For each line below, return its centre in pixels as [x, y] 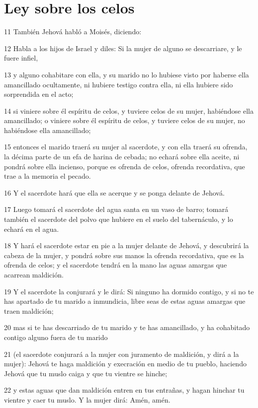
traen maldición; [29, 310]
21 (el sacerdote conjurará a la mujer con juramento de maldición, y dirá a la [122, 354]
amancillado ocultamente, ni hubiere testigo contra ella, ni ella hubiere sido [119, 84]
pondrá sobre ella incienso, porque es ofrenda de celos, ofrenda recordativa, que [125, 166]
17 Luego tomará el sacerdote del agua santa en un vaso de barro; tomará [116, 209]
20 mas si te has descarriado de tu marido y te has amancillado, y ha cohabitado [127, 327]
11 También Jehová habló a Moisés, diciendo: [73, 32]
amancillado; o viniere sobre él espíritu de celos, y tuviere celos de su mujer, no [125, 120]
